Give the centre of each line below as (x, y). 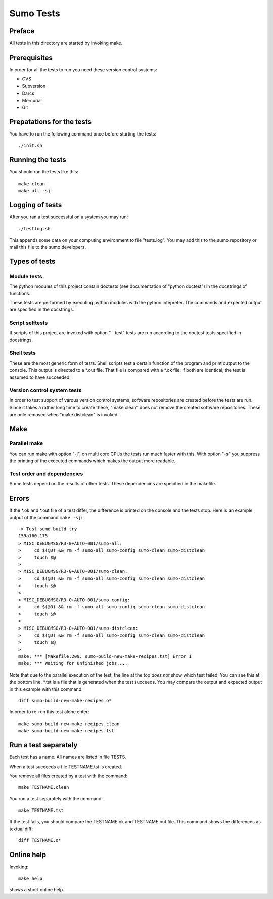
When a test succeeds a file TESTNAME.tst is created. (66, 767)
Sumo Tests (35, 13)
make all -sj (34, 190)
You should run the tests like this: (44, 172)
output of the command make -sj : (46, 517)
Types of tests (32, 261)
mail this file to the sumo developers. (48, 247)
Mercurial (32, 100)
